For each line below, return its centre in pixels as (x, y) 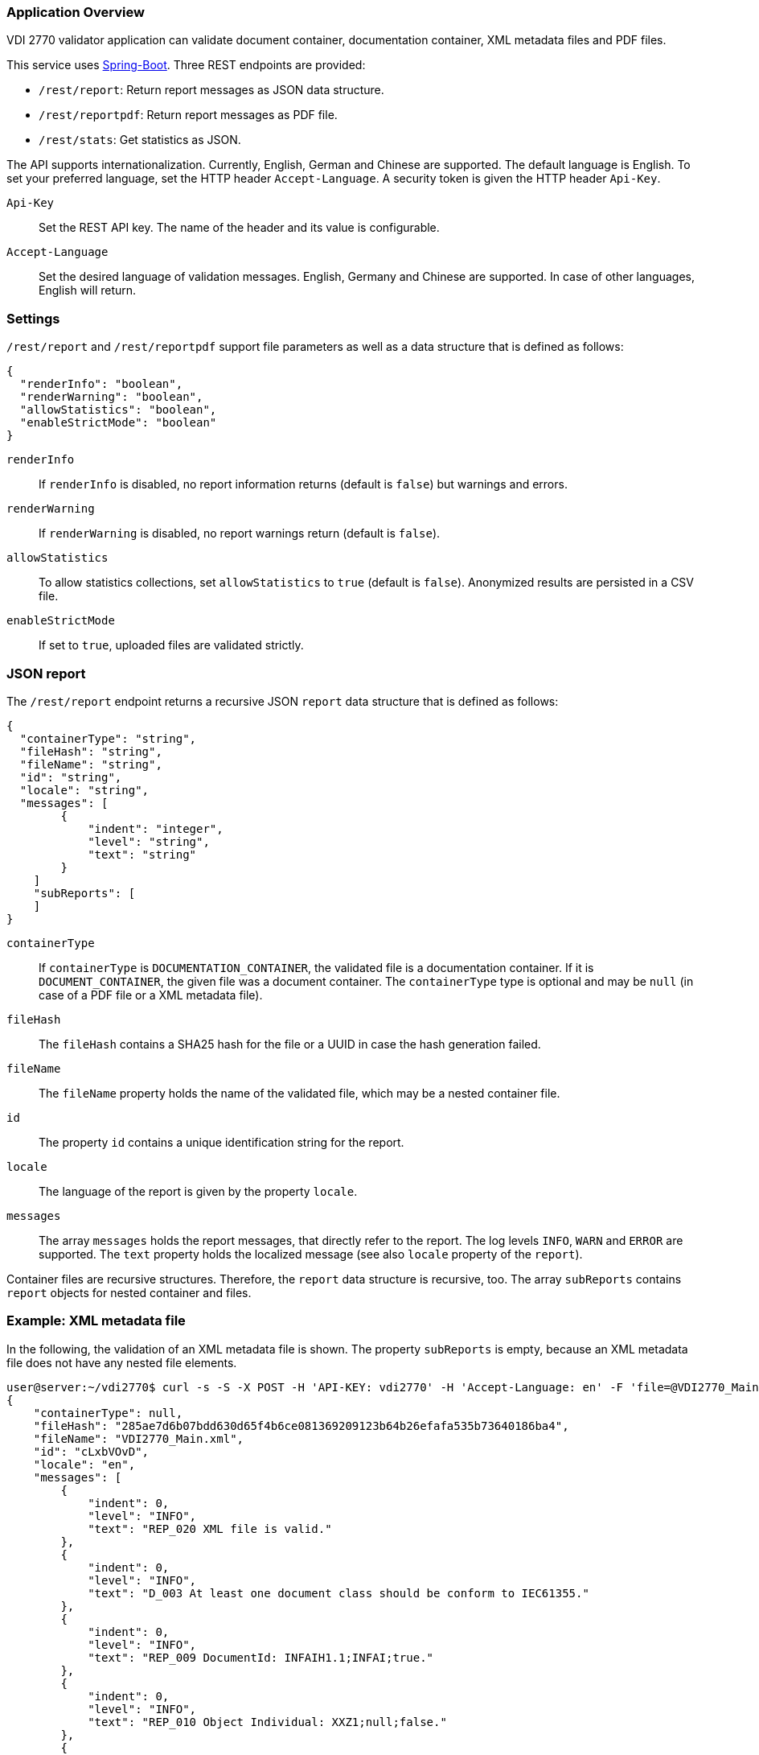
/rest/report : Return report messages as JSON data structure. (211, 90)
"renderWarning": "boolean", (111, 397)
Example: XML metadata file (96, 1321)
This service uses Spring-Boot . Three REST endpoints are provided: (186, 65)
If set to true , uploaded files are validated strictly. (171, 645)
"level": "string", (149, 841)
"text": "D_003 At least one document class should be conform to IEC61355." (338, 1593)
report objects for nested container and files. (129, 1292)
